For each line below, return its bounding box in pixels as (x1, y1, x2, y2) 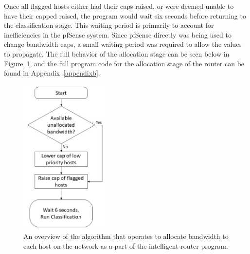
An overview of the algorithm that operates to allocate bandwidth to (23, 231, 229, 241)
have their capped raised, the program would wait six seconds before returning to (4, 10, 246, 20)
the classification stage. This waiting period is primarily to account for (4, 20, 214, 30)
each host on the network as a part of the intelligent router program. (23, 240, 228, 251)
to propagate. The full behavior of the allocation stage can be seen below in (4, 48, 230, 59)
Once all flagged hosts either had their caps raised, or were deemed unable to (4, 1, 234, 11)
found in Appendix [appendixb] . (4, 68, 100, 78)
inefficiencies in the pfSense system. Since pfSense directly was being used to (4, 29, 232, 39)
